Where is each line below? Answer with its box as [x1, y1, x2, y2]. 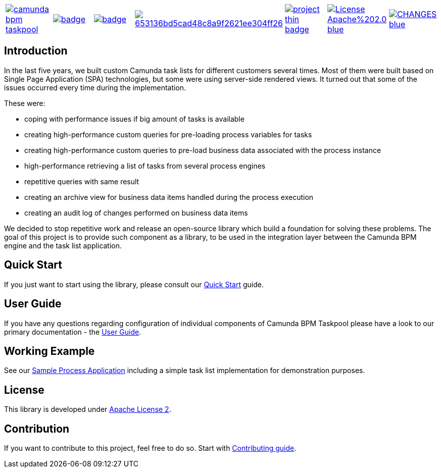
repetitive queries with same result [24, 177, 139, 186]
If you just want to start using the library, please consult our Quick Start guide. [4, 280, 264, 289]
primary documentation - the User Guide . [4, 327, 141, 336]
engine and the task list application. [4, 241, 122, 250]
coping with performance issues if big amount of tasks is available [24, 114, 244, 123]
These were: [4, 98, 45, 108]
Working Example [4, 344, 95, 357]
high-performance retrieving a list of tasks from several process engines [24, 161, 266, 170]
